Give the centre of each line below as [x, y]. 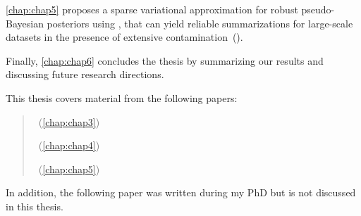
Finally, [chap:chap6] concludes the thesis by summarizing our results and [165, 60]
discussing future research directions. [85, 74]
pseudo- [318, 9]
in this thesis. [35, 206]
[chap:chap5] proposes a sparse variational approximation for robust [152, 9]
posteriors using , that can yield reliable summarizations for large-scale [200, 23]
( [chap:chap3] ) [69, 121]
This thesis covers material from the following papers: [122, 97]
